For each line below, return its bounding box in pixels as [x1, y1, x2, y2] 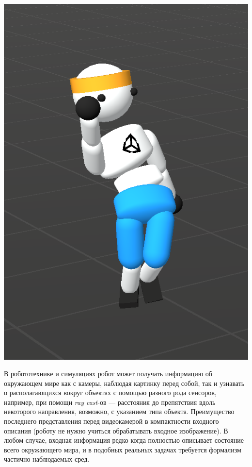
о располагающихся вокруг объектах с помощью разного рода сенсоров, [4, 387, 217, 398]
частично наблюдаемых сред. [4, 454, 90, 464]
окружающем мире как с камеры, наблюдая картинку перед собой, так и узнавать [4, 378, 245, 388]
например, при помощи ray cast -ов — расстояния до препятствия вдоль [4, 397, 216, 407]
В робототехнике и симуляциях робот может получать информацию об [4, 368, 212, 379]
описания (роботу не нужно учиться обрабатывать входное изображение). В [4, 425, 228, 435]
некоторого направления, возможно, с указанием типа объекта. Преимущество [4, 406, 235, 417]
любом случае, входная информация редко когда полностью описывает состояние [4, 435, 244, 445]
